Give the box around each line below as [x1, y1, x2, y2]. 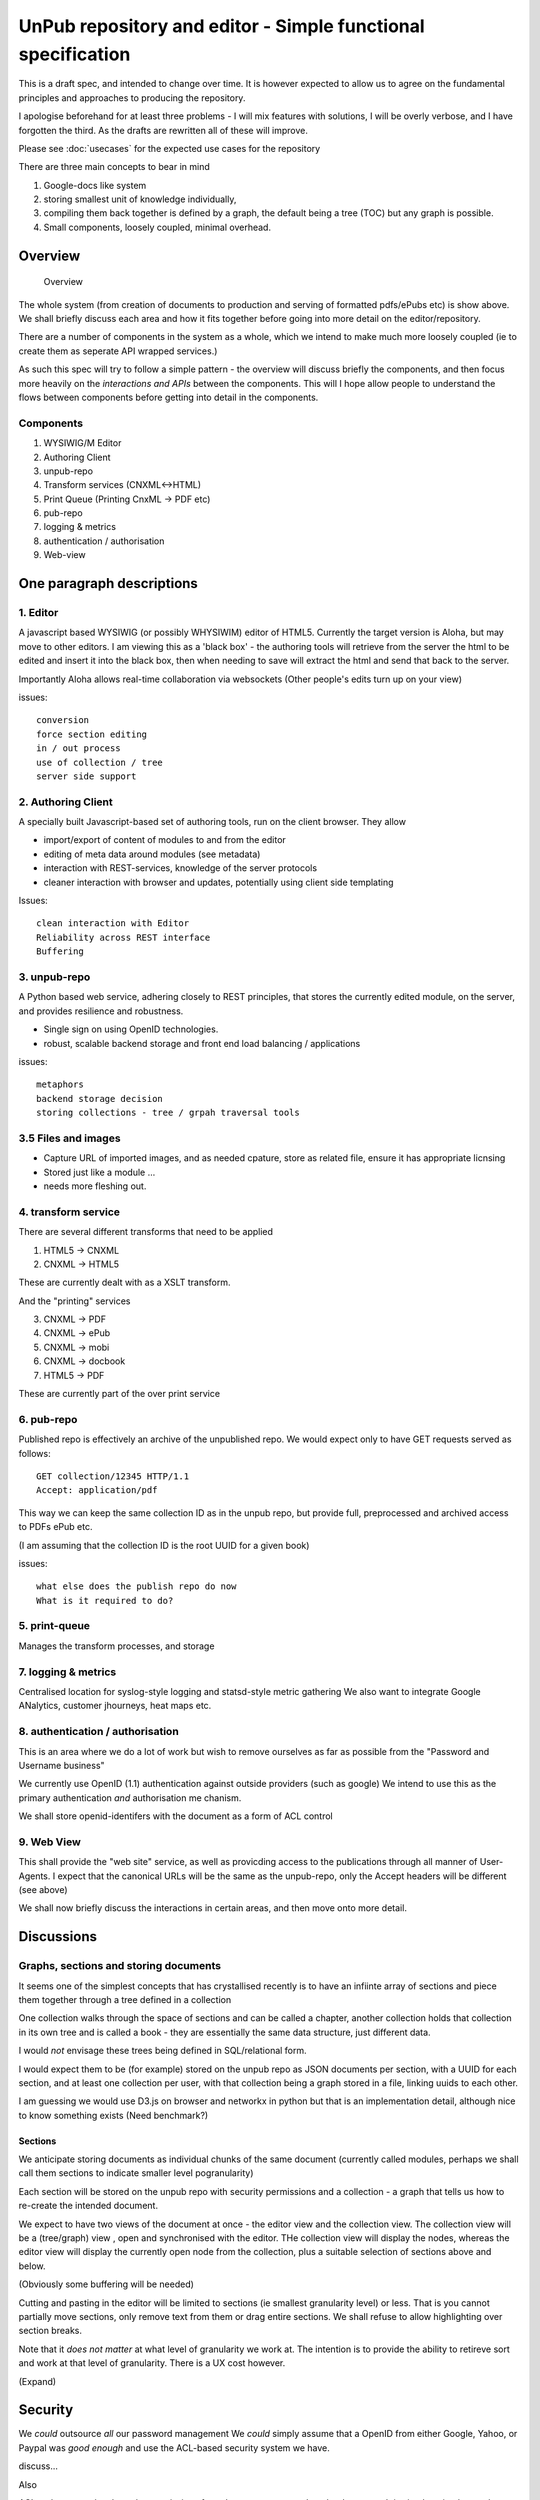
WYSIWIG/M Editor [43, 437, 122, 449]
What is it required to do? [36, 1595, 174, 1606]
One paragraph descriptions [18, 575, 199, 592]
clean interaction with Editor [36, 918, 190, 929]
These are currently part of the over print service [18, 1388, 220, 1400]
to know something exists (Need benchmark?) [18, 2109, 209, 2121]
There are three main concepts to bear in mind [18, 161, 210, 173]
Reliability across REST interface [36, 931, 211, 943]
